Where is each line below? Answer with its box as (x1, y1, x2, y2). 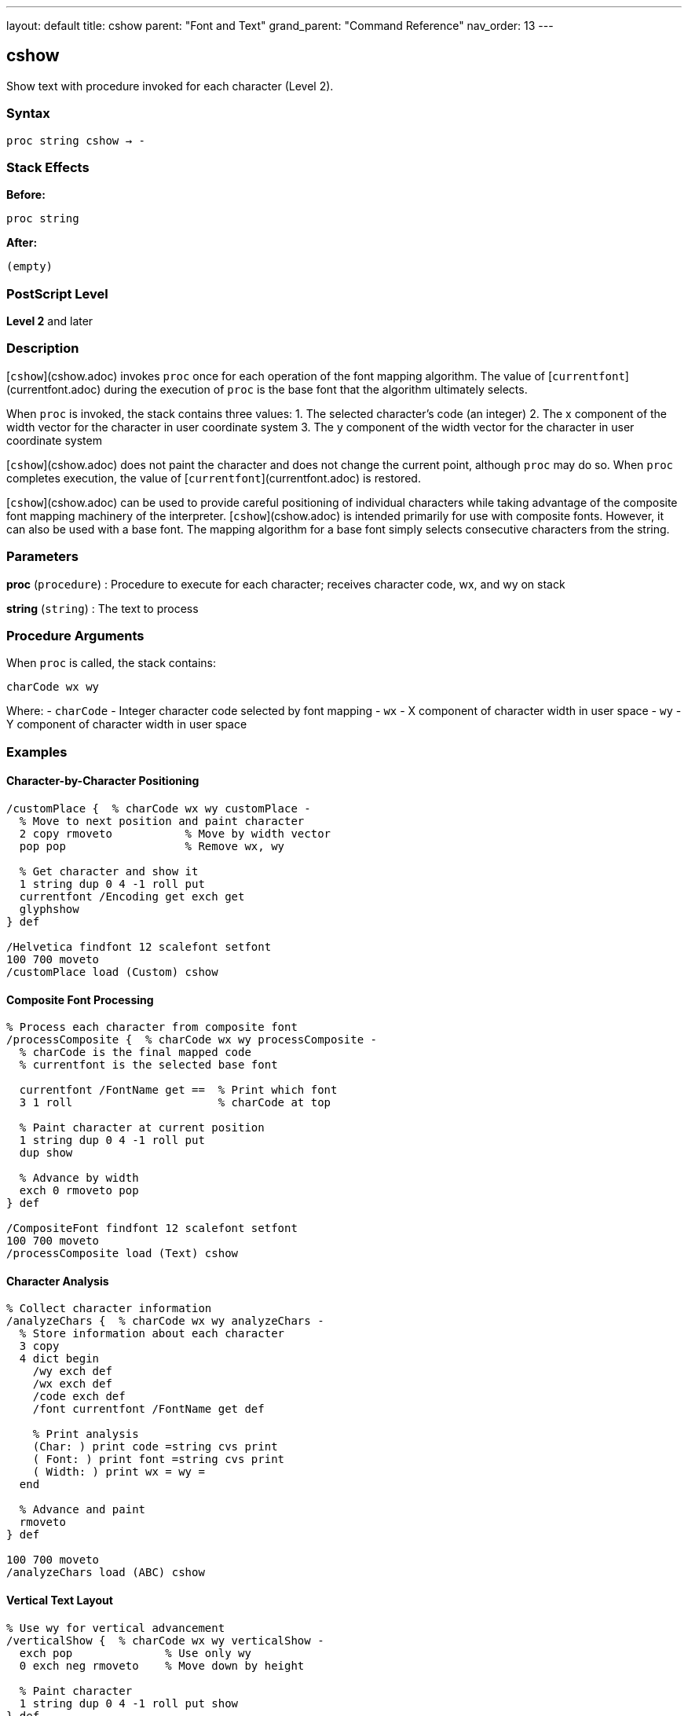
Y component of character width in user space (6, 717, 247, 731)
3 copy (19, 1340, 60, 1353)
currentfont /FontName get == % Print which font (19, 1083, 338, 1097)
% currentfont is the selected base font (19, 1058, 278, 1072)
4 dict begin (19, 1352, 100, 1366)
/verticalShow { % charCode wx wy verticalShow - (6, 1633, 324, 1647)
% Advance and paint (19, 1503, 146, 1516)
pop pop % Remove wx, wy (19, 839, 285, 852)
